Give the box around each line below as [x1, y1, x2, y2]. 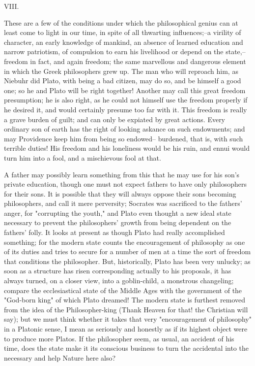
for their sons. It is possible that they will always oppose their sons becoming [4, 188, 236, 199]
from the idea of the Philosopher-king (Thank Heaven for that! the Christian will [4, 304, 248, 314]
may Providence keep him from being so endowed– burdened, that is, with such [4, 133, 243, 143]
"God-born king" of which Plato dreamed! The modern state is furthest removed [4, 295, 246, 305]
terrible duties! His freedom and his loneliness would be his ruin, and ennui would [4, 143, 250, 153]
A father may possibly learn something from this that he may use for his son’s [4, 169, 240, 179]
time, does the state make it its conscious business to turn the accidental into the [4, 343, 249, 353]
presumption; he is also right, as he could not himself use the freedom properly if [4, 95, 248, 105]
